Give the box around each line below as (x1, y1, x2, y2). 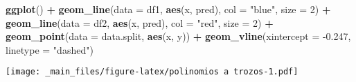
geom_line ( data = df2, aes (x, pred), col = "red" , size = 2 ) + (6, 15, 274, 30)
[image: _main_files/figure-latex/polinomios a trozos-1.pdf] (6, 67, 299, 77)
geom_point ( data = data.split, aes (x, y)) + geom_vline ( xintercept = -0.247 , (6, 29, 351, 43)
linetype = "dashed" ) (6, 42, 94, 57)
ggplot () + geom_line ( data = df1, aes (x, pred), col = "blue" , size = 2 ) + (6, 2, 331, 16)
